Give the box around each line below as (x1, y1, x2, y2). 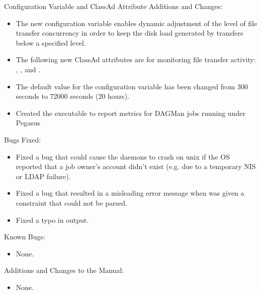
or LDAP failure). (16, 171, 71, 181)
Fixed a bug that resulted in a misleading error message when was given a (16, 188, 244, 198)
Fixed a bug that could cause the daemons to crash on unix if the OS (16, 151, 230, 162)
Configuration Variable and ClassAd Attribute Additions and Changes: (4, 1, 223, 11)
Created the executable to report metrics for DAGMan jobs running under (16, 107, 245, 118)
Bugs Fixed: (4, 134, 41, 144)
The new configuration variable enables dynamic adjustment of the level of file (16, 18, 257, 28)
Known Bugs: (4, 231, 45, 242)
